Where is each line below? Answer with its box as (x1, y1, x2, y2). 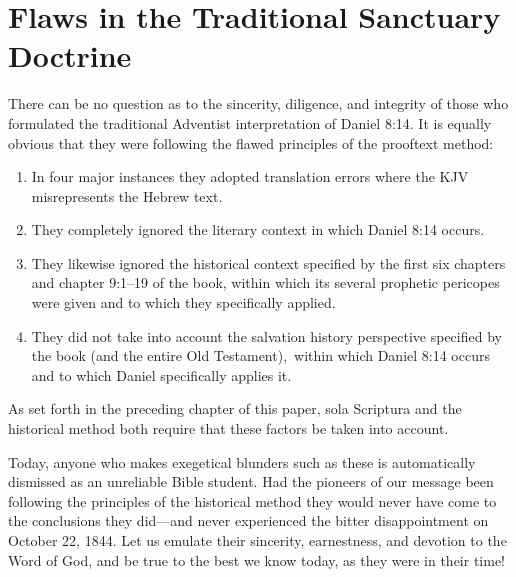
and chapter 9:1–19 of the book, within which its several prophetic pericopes (31, 272, 500, 293)
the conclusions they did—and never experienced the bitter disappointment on (8, 510, 489, 531)
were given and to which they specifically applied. (31, 292, 336, 313)
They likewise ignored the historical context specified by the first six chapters (31, 252, 506, 273)
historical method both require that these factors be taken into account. (8, 418, 449, 439)
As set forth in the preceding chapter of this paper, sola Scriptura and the (8, 398, 462, 419)
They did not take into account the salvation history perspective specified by (31, 325, 502, 346)
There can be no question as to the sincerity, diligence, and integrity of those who (8, 93, 509, 114)
